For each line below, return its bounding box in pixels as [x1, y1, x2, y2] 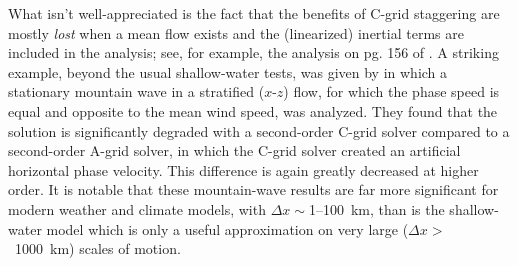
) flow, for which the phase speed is [283, 81, 500, 102]
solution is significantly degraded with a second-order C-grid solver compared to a [8, 120, 510, 141]
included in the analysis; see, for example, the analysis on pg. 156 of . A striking [8, 42, 499, 63]
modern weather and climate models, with [8, 198, 266, 219]
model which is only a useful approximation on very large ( [46, 218, 409, 239]
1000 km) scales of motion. [14, 238, 181, 259]
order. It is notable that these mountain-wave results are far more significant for [8, 179, 499, 200]
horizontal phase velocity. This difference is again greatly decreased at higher [8, 159, 479, 180]
